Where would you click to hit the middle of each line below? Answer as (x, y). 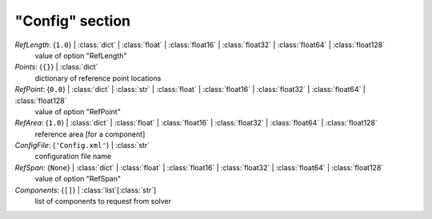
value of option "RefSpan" (78, 179)
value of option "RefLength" (81, 55)
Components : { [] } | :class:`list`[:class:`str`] (86, 190)
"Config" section (73, 21)
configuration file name (73, 157)
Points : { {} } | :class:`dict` (56, 67)
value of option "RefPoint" (78, 111)
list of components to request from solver (103, 201)
